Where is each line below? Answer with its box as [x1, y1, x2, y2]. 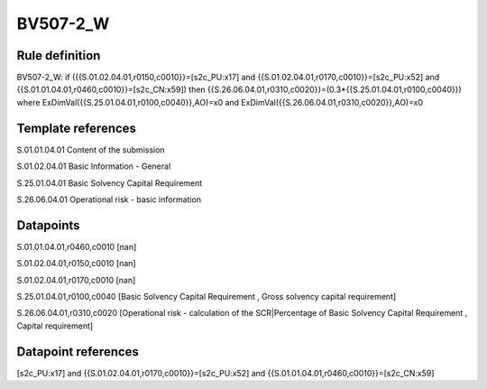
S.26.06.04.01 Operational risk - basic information [16, 194, 202, 205]
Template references [16, 120, 137, 135]
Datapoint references [16, 344, 140, 359]
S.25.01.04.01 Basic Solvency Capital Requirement [16, 177, 203, 189]
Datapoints [16, 218, 80, 233]
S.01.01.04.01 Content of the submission [16, 144, 166, 155]
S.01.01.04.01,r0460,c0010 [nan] [16, 241, 137, 252]
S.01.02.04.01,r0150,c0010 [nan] [16, 258, 136, 269]
